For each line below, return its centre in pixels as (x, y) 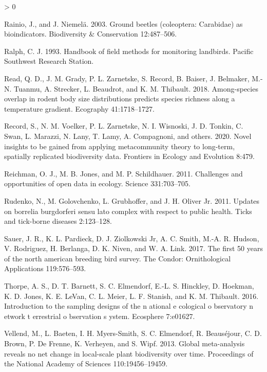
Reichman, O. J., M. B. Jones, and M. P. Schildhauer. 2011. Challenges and (123, 173)
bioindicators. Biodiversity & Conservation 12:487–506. (91, 34)
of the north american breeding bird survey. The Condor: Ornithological (118, 258)
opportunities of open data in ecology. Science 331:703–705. (97, 183)
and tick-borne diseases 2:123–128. (58, 221)
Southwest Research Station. (49, 61)
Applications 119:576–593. (45, 268)
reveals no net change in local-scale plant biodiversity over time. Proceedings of (129, 353)
